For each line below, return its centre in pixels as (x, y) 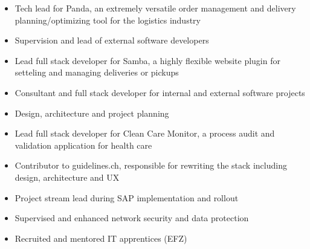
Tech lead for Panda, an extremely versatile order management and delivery (155, 8)
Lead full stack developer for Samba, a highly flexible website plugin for (147, 60)
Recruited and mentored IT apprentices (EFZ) (101, 238)
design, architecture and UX (67, 177)
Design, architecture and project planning (92, 113)
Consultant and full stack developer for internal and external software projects (160, 92)
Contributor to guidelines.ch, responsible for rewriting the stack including (151, 165)
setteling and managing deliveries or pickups (97, 72)
